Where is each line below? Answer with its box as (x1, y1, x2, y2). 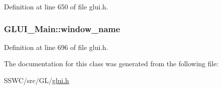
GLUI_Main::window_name (4, 22, 120, 35)
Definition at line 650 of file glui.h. (4, 1, 109, 11)
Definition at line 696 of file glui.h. (4, 42, 109, 52)
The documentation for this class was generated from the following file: (4, 58, 219, 69)
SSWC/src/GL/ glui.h (4, 75, 69, 85)
